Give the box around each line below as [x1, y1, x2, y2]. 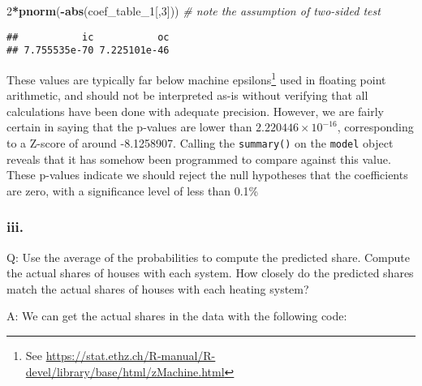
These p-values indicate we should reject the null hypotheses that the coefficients [6, 166, 408, 183]
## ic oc [6, 31, 170, 43]
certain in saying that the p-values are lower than [6, 118, 252, 135]
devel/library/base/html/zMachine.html [25, 362, 225, 380]
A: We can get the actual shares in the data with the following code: [6, 307, 347, 324]
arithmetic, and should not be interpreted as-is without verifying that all [6, 87, 368, 104]
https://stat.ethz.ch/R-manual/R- [45, 346, 216, 363]
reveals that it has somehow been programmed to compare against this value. [6, 150, 391, 167]
